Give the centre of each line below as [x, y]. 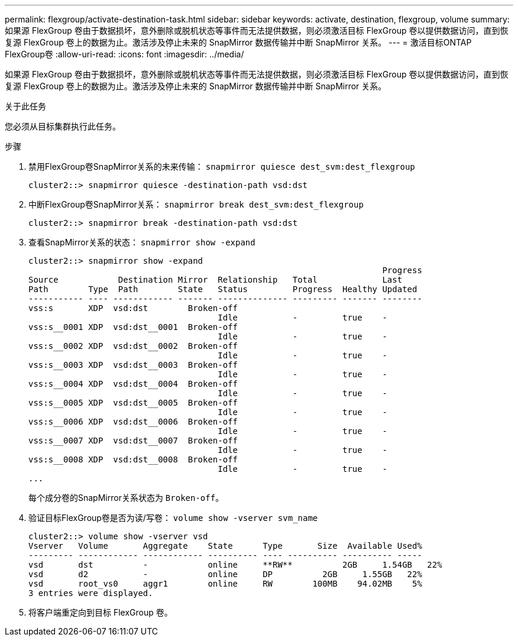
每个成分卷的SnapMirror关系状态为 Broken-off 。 [126, 498]
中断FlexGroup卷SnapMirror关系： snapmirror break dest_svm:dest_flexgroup [196, 204]
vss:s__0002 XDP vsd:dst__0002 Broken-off [133, 346]
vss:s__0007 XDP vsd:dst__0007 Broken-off [133, 441]
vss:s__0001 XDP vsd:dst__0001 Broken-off [133, 327]
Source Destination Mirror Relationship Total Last [216, 280]
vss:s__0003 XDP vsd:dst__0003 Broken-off [133, 365]
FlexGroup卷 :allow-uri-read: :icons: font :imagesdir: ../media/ [124, 54]
